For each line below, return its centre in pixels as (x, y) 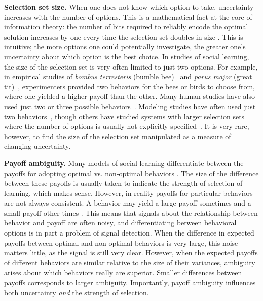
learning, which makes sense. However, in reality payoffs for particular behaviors (128, 193)
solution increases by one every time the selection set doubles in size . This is (124, 36)
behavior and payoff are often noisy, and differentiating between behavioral (120, 223)
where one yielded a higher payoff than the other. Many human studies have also (130, 96)
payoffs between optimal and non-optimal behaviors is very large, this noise (121, 242)
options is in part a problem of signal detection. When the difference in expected (129, 233)
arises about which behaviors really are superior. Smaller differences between (123, 272)
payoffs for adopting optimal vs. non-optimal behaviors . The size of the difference (131, 173)
